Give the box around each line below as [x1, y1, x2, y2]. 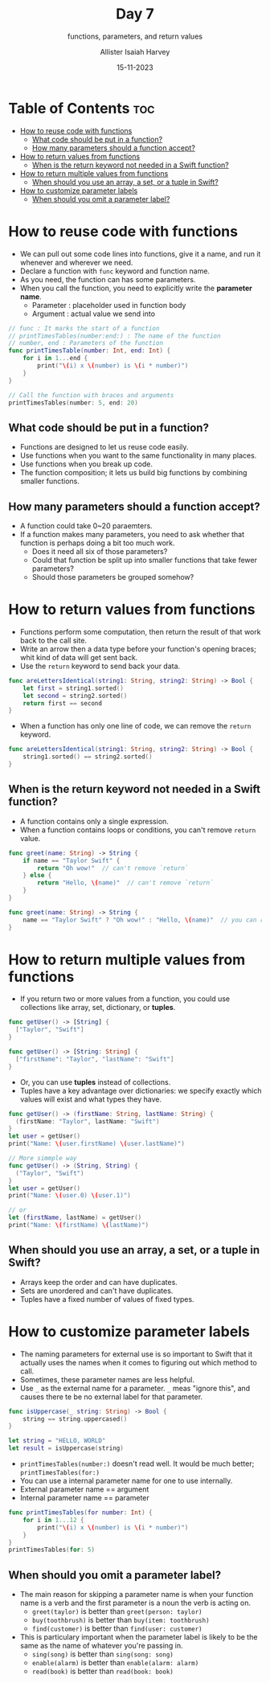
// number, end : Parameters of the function [8, 339, 163, 347]
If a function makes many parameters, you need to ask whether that [19, 530, 245, 539]
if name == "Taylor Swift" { [22, 856, 121, 864]
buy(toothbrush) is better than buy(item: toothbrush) [31, 1615, 211, 1625]
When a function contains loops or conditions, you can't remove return [19, 825, 256, 835]
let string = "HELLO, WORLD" [8, 1437, 106, 1445]
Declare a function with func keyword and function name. [19, 266, 211, 276]
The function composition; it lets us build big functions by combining [19, 468, 247, 478]
